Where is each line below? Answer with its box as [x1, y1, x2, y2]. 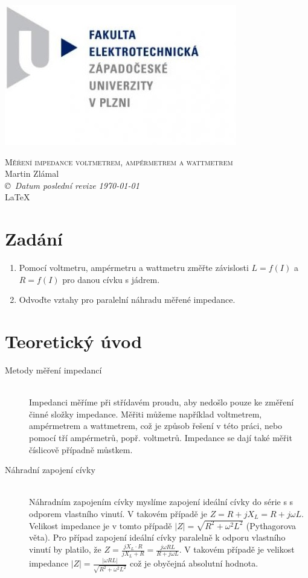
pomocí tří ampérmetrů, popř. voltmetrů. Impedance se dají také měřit [29, 431, 292, 443]
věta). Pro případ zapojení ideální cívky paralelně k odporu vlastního [29, 531, 286, 544]
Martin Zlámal [5, 167, 59, 180]
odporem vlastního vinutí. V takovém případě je [29, 507, 207, 519]
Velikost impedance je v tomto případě [29, 519, 172, 532]
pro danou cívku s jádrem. [62, 273, 160, 285]
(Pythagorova [246, 519, 297, 532]
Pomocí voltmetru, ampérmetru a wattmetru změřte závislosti [19, 261, 249, 274]
